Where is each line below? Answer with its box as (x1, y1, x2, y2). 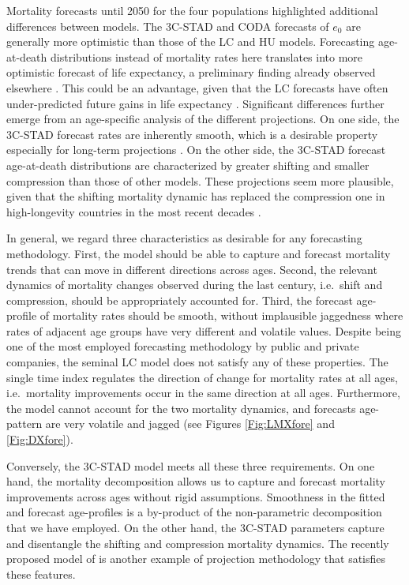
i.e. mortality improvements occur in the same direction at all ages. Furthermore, (6, 384, 400, 401)
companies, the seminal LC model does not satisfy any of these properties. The (6, 354, 388, 370)
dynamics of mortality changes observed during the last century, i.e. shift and (6, 276, 383, 293)
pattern (6, 415, 43, 432)
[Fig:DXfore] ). (6, 431, 73, 448)
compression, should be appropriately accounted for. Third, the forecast (6, 291, 353, 308)
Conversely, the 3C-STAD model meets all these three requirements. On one (6, 457, 375, 474)
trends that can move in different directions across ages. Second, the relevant (6, 261, 377, 277)
